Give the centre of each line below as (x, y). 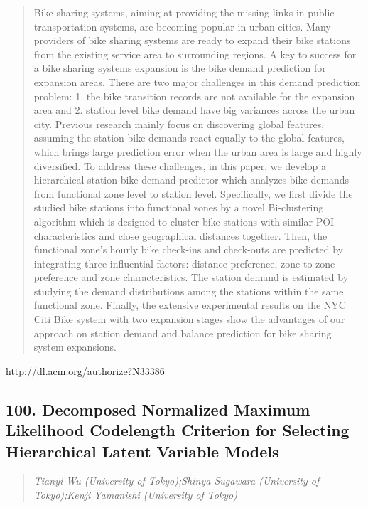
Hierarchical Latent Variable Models (142, 451)
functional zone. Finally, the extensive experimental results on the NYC (190, 305)
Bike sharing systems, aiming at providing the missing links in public (184, 12)
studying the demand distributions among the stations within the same (189, 291)
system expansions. (75, 347)
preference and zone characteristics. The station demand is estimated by (191, 277)
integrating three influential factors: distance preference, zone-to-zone (184, 263)
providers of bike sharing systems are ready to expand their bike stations (192, 40)
